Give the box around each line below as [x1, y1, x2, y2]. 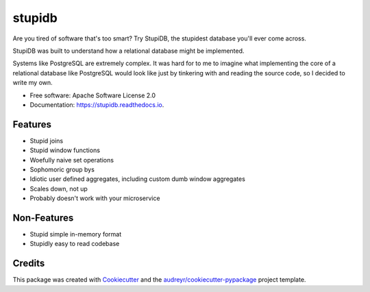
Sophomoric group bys [29, 165, 95, 173]
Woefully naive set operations [29, 156, 114, 164]
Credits [12, 258, 45, 269]
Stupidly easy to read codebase [29, 240, 120, 248]
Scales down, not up [29, 184, 88, 193]
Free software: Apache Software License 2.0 [29, 91, 156, 99]
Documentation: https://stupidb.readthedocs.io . [29, 100, 164, 109]
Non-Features [12, 212, 74, 223]
